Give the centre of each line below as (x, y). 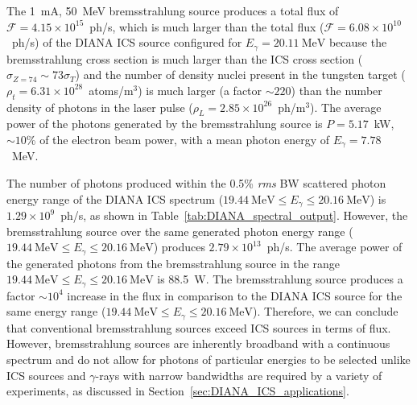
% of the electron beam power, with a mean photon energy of (178, 140)
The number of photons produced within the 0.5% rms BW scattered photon (196, 183)
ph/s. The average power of (334, 247)
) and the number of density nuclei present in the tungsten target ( (240, 74)
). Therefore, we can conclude (326, 311)
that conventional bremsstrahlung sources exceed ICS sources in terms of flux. (199, 327)
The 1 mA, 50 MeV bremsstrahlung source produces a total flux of (173, 10)
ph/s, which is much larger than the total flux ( (207, 26)
